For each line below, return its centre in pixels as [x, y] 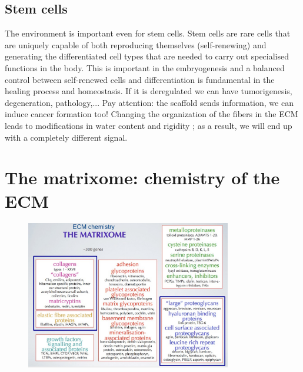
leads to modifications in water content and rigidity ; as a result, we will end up [149, 125]
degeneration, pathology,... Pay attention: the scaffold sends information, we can [149, 102]
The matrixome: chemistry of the [142, 177]
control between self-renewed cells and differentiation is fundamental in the [140, 79]
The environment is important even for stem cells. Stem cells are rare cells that [148, 33]
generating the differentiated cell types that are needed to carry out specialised [147, 56]
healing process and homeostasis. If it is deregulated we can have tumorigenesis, [149, 91]
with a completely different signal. [66, 137]
